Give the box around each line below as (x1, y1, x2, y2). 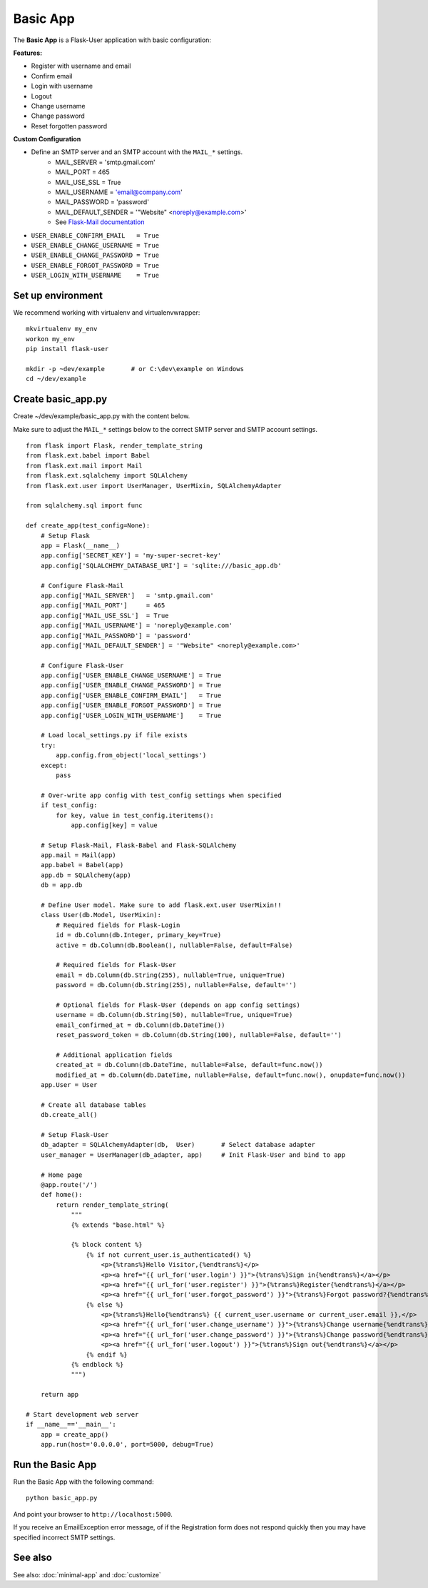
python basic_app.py (26, 1494, 98, 1502)
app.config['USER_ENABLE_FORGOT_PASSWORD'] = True (40, 702, 222, 709)
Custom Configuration (13, 135, 81, 143)
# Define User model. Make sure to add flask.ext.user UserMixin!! (40, 901, 282, 909)
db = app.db (40, 881, 83, 889)
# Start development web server (26, 1410, 139, 1418)
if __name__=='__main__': (26, 1420, 117, 1429)
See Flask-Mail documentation (55, 218, 145, 226)
